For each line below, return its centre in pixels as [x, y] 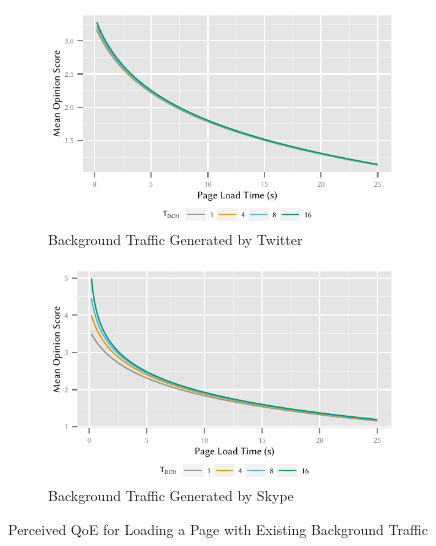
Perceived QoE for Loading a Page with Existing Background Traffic [218, 528]
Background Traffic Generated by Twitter [175, 239]
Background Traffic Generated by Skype [171, 495]
